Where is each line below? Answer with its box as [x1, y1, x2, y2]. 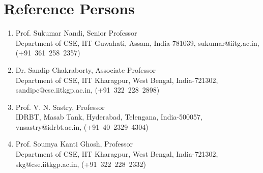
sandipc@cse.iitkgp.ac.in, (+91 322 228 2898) [15, 84, 160, 95]
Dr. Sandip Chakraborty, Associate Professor [15, 64, 156, 75]
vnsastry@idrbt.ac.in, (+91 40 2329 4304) [15, 121, 149, 132]
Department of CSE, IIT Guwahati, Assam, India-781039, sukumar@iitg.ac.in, [15, 37, 259, 48]
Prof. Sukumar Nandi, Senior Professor [15, 27, 137, 38]
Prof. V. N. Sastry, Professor [15, 101, 105, 112]
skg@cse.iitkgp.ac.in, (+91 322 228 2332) [15, 158, 146, 169]
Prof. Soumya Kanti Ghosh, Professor [15, 138, 133, 149]
